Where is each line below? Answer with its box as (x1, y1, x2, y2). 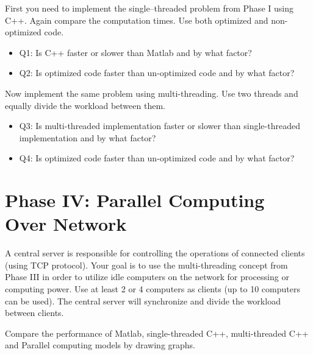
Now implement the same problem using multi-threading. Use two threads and (5, 86, 298, 99)
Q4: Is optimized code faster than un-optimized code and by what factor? (19, 152, 295, 164)
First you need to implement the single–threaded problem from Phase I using (5, 2, 293, 14)
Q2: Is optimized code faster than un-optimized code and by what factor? (19, 66, 295, 79)
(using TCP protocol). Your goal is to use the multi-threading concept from (5, 258, 288, 271)
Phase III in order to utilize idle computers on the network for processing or (5, 270, 289, 283)
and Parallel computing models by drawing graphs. (5, 339, 196, 351)
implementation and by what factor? (19, 131, 156, 144)
